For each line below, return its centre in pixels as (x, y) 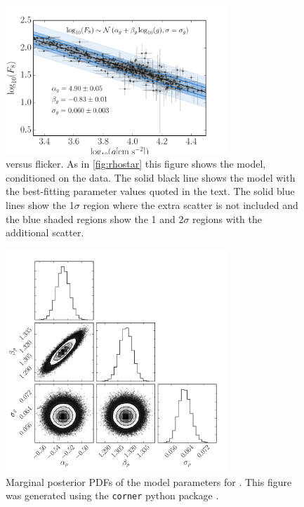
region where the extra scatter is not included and (191, 205)
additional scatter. (45, 232)
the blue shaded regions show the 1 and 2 (95, 218)
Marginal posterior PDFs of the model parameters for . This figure (149, 481)
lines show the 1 (40, 205)
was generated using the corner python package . (112, 495)
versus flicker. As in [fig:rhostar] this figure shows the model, (136, 164)
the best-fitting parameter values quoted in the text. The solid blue (150, 191)
